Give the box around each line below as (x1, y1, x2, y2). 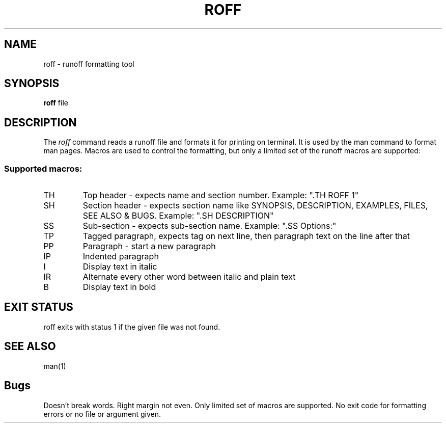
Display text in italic (82, 261, 157, 272)
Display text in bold (82, 282, 156, 292)
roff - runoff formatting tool (43, 59, 134, 68)
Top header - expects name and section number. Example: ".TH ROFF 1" (82, 190, 359, 201)
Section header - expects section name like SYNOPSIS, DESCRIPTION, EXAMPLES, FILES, (82, 200, 428, 211)
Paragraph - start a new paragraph (82, 241, 216, 252)
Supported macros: (4, 163, 82, 174)
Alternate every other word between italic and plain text (82, 272, 296, 282)
